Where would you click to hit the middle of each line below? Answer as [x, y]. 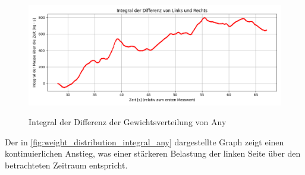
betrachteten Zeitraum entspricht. [66, 165]
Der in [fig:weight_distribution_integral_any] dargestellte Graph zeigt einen [144, 141]
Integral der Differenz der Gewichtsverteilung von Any [128, 122]
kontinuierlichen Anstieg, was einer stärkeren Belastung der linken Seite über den [153, 153]
